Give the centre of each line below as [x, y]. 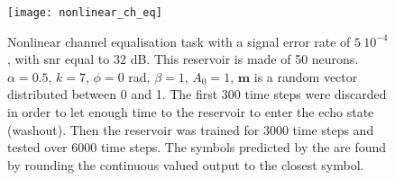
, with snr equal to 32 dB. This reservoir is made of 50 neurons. [183, 59]
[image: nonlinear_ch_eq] [85, 13]
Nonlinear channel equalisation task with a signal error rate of [179, 41]
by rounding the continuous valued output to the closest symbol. [186, 164]
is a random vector [306, 76]
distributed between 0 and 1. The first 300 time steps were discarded [197, 94]
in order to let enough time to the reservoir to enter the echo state [191, 112]
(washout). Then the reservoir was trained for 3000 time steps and [191, 129]
